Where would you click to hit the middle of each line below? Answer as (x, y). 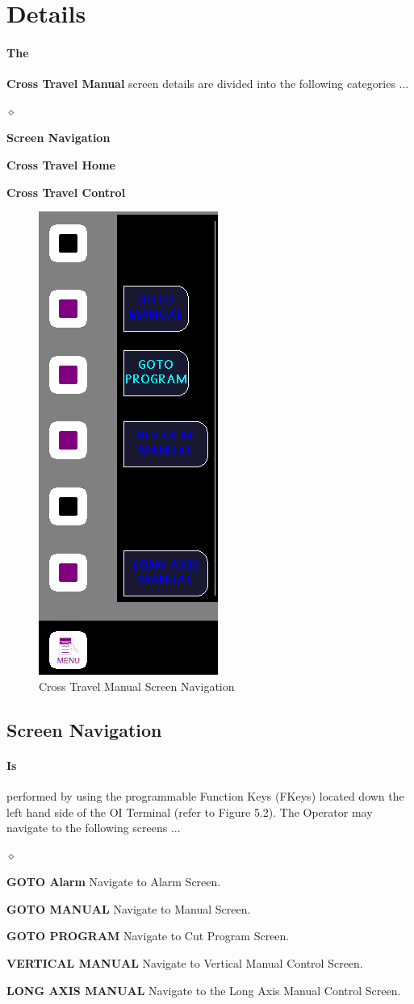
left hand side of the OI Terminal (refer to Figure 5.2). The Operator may (190, 812)
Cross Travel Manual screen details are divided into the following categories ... (208, 84)
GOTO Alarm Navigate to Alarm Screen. (114, 882)
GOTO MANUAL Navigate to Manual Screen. (129, 908)
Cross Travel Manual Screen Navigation (137, 686)
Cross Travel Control (66, 192)
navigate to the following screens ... (94, 828)
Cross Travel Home (61, 164)
